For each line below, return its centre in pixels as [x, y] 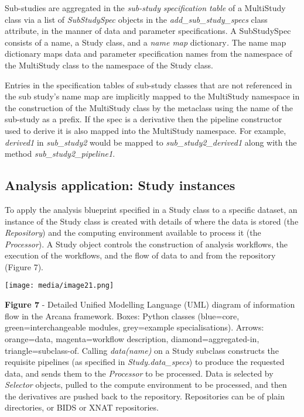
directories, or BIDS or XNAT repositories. [82, 407]
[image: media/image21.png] [59, 286]
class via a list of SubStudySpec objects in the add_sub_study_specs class [136, 19]
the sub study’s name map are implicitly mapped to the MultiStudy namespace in [152, 96]
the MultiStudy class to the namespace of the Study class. [109, 65]
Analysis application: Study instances [120, 185]
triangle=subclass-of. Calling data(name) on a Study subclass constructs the [142, 350]
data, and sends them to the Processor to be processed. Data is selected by [139, 373]
